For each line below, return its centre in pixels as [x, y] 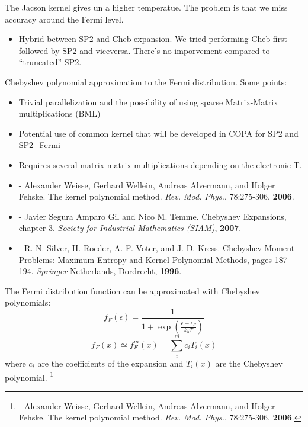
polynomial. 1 [29, 376]
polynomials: [28, 302]
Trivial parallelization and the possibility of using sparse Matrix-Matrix [148, 102]
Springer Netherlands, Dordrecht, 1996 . [109, 271]
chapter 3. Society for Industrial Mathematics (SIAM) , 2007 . [130, 228]
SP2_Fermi [39, 145]
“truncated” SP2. [50, 62]
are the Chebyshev [249, 363]
